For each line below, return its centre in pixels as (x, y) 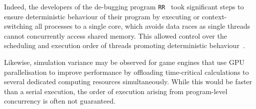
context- (214, 16)
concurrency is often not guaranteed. (60, 101)
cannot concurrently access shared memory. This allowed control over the (116, 35)
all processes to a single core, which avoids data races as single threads (142, 26)
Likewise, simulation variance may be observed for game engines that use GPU (124, 62)
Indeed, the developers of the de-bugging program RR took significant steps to (124, 6)
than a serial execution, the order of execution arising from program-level (116, 91)
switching (18, 26)
